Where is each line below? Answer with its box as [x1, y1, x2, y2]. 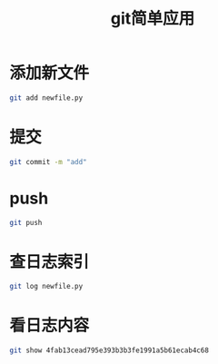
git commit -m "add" [9, 157, 88, 166]
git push [9, 218, 43, 227]
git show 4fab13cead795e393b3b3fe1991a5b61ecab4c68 [9, 346, 209, 355]
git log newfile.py [9, 282, 84, 291]
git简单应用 [110, 8, 195, 29]
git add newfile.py [9, 93, 84, 103]
